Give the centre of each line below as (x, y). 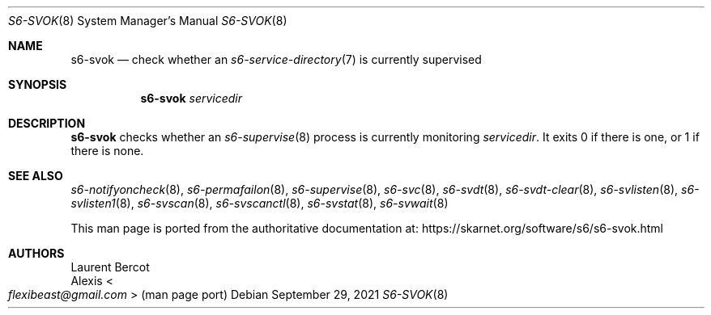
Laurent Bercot (110, 267)
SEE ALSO (36, 176)
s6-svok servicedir (192, 98)
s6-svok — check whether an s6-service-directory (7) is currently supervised (276, 59)
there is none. (107, 151)
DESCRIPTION (47, 123)
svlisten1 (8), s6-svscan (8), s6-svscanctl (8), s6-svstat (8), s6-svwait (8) (260, 203)
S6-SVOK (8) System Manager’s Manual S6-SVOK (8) (148, 21)
